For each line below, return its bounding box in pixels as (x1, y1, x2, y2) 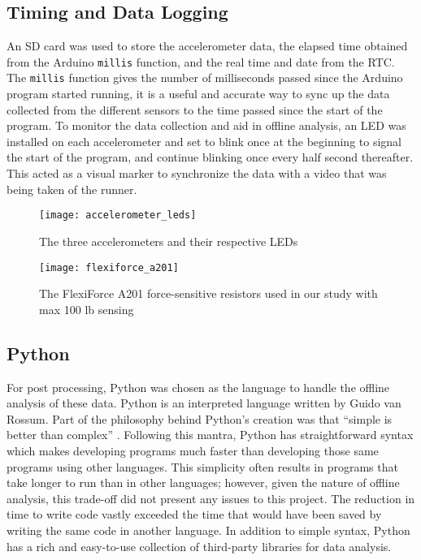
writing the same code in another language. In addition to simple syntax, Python (7, 521, 410, 538)
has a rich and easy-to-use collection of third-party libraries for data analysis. (7, 537, 392, 554)
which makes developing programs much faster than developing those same (7, 442, 379, 459)
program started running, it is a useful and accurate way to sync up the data (7, 85, 390, 102)
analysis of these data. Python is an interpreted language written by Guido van (7, 394, 401, 411)
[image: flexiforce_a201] (39, 261, 179, 274)
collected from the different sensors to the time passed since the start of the (7, 101, 383, 118)
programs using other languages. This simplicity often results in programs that (7, 458, 398, 475)
